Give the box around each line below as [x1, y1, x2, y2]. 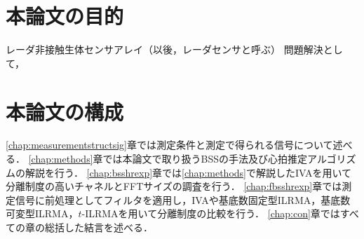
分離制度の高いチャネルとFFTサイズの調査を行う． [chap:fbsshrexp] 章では [6, 179, 342, 193]
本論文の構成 [6, 97, 124, 125]
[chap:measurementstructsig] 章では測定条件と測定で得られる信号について [6, 137, 333, 152]
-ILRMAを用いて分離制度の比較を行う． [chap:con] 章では [81, 206, 340, 221]
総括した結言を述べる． [44, 220, 153, 234]
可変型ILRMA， [6, 206, 79, 221]
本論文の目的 [6, 1, 124, 30]
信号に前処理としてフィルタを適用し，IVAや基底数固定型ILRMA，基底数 [15, 192, 351, 207]
